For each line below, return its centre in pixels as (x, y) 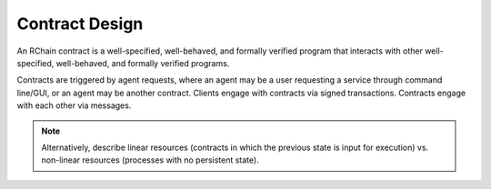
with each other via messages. (74, 105)
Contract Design (80, 24)
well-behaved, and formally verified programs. (143, 63)
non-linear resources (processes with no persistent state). (150, 160)
